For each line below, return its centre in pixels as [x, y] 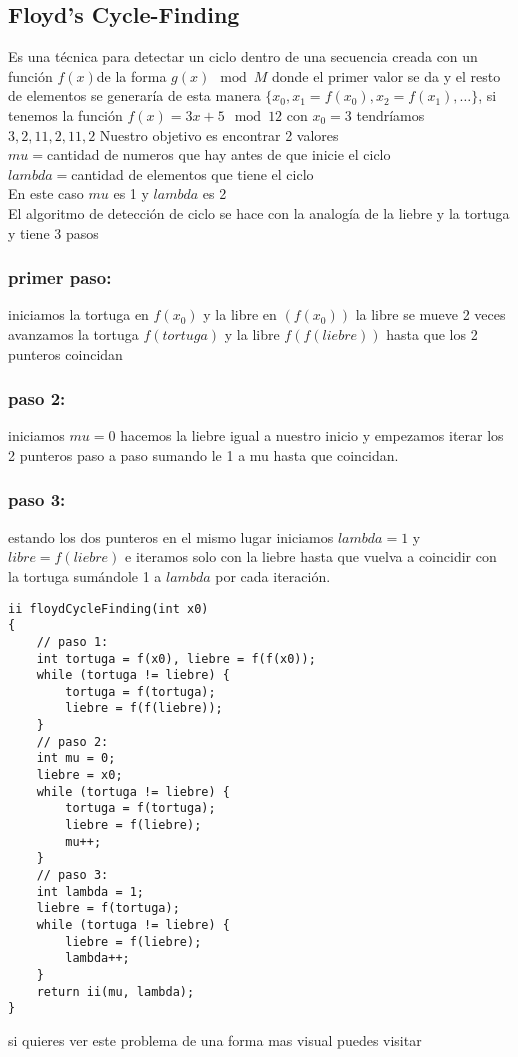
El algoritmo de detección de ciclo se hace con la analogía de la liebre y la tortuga [259, 212]
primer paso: [60, 277]
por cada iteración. [273, 575]
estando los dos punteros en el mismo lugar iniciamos [171, 536]
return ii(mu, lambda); [115, 991]
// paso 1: [72, 641]
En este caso [46, 193]
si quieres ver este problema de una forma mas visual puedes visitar [215, 1039]
